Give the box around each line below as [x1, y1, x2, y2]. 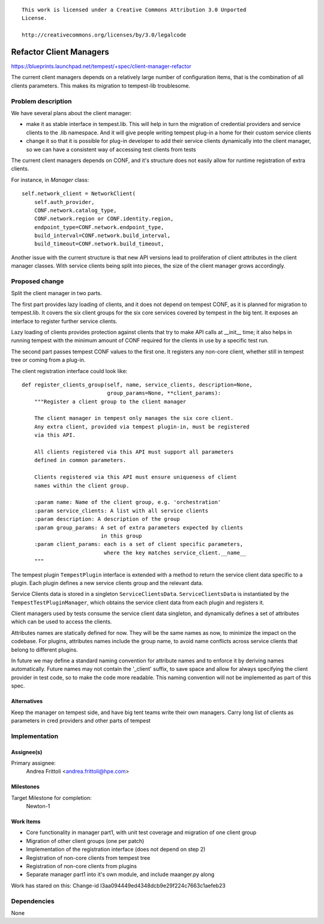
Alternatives [11, 698, 43, 705]
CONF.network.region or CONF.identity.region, [34, 215, 174, 222]
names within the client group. [34, 482, 130, 489]
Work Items [11, 818, 41, 825]
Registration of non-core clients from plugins [26, 863, 137, 870]
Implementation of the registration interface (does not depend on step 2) [26, 846, 206, 853]
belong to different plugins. [11, 646, 78, 653]
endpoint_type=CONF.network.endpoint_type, [34, 224, 164, 230]
